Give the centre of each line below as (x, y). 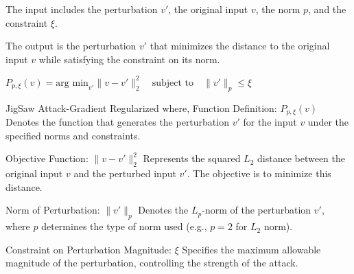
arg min (72, 83)
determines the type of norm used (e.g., (124, 226)
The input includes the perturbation (82, 9)
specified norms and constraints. (73, 135)
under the (328, 122)
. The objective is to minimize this (259, 173)
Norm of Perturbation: (53, 210)
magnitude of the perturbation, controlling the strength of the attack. (152, 263)
